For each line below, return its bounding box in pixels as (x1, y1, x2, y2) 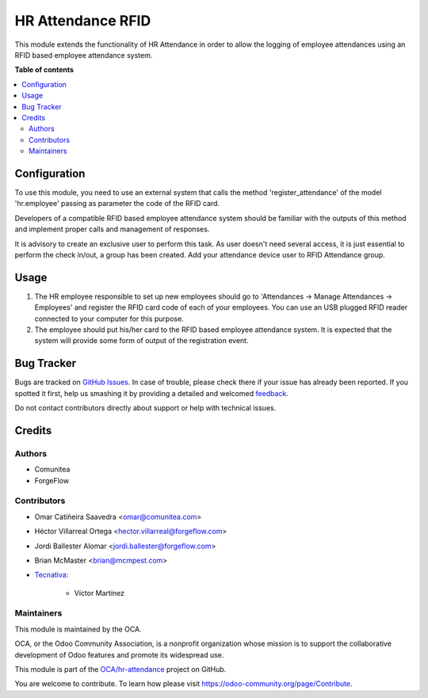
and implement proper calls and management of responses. (14, 224, 210, 234)
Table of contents (14, 65, 75, 74)
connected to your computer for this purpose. (34, 314, 184, 323)
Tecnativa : (34, 570, 69, 580)
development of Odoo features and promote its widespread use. (14, 650, 224, 659)
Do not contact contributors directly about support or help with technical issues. (14, 403, 277, 413)
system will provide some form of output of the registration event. (34, 336, 249, 345)
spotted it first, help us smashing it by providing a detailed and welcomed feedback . (14, 388, 289, 398)
